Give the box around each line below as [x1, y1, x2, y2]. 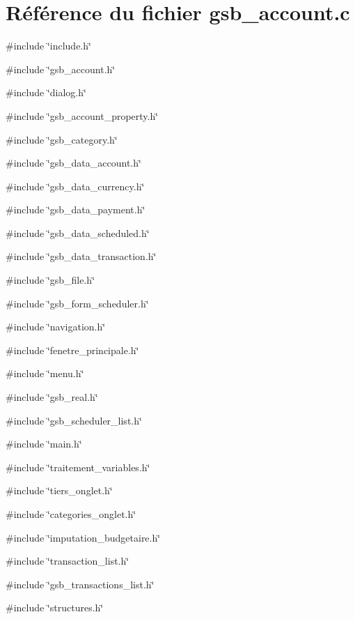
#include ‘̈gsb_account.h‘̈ [6, 61, 116, 76]
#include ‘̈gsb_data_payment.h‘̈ [6, 202, 145, 217]
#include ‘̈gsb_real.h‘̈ [6, 390, 98, 404]
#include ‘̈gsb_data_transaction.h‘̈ [6, 249, 157, 263]
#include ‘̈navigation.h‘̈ [6, 319, 106, 334]
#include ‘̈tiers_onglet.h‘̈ [6, 483, 113, 498]
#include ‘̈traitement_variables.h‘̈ [6, 459, 150, 474]
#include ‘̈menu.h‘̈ [6, 366, 84, 381]
